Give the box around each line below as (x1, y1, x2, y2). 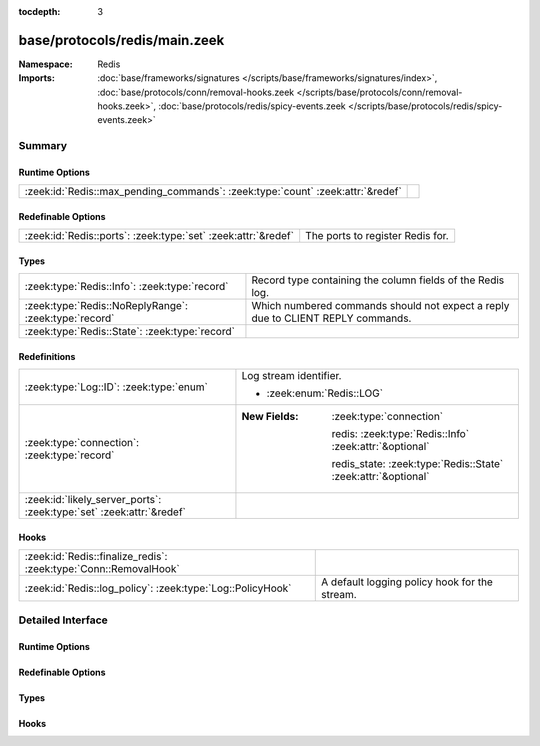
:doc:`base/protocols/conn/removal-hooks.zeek (97, 86, 295, 98)
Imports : (18, 72, 55, 84)
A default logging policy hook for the (321, 575, 494, 589)
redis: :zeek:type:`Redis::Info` (331, 427, 470, 441)
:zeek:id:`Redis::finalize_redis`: (24, 550, 168, 564)
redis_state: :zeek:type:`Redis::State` (331, 457, 504, 471)
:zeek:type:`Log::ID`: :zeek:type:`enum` (24, 380, 209, 394)
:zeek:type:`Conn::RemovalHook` (24, 562, 180, 576)
